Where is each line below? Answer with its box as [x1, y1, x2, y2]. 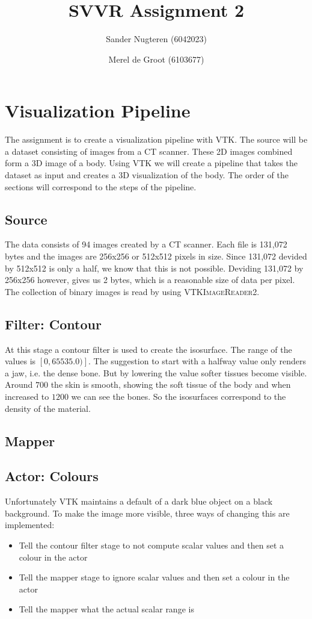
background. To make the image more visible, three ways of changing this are [5, 506, 290, 519]
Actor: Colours [5, 467, 99, 485]
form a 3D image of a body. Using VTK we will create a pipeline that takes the [5, 157, 298, 169]
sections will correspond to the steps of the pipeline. [5, 180, 197, 193]
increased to [5, 390, 49, 402]
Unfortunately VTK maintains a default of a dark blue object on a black [5, 495, 273, 508]
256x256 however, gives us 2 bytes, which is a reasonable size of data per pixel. [5, 273, 295, 286]
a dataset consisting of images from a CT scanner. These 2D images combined [5, 145, 293, 157]
